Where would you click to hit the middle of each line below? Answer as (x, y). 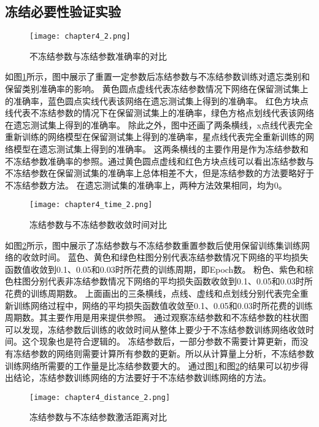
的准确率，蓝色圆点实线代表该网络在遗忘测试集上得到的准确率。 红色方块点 (157, 100)
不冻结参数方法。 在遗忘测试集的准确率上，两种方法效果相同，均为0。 (146, 185)
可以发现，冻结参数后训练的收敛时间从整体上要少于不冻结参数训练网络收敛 (155, 329)
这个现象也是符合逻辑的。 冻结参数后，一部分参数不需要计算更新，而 (161, 341)
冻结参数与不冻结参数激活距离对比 (98, 417)
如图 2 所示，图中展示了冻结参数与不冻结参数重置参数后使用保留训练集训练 (153, 245)
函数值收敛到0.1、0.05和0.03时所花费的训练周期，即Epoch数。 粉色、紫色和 (155, 269)
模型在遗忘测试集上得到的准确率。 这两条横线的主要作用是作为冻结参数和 (161, 149)
